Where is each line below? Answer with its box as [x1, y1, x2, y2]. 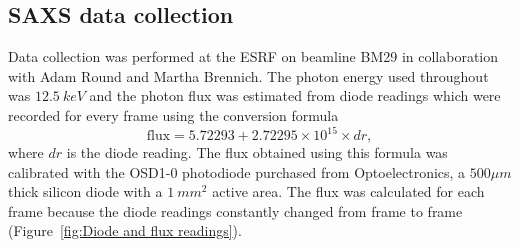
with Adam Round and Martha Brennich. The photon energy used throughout [8, 65, 489, 86]
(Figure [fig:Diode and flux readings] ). [8, 220, 242, 241]
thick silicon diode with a [8, 181, 163, 202]
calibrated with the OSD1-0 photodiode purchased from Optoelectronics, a [8, 161, 466, 182]
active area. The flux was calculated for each [212, 181, 485, 202]
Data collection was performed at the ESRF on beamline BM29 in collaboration [8, 46, 499, 67]
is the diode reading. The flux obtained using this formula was [66, 142, 448, 163]
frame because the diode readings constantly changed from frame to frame [8, 200, 463, 221]
